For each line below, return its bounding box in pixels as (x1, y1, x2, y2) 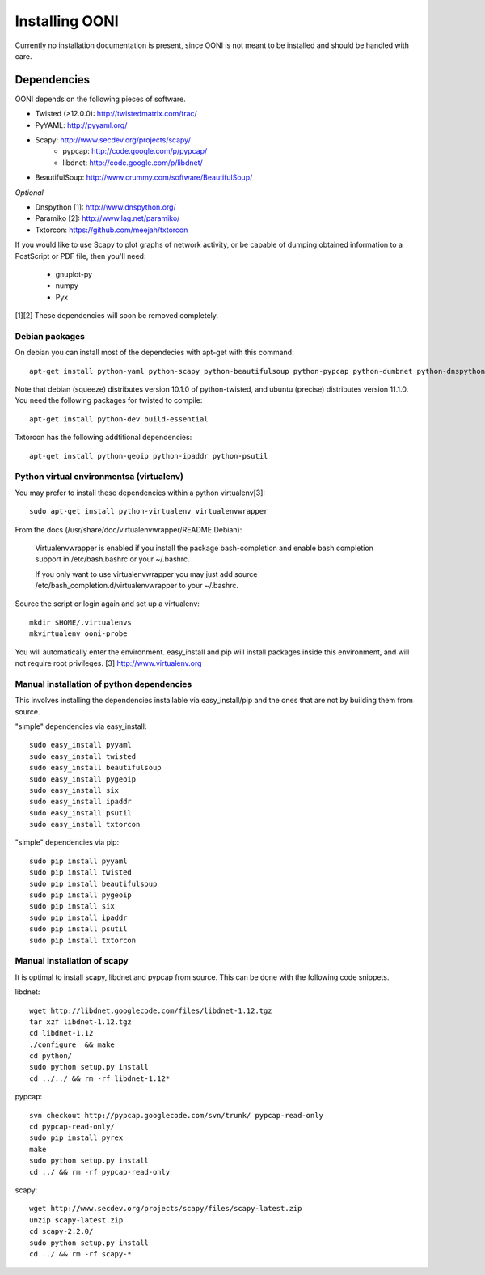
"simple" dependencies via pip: (15, 837, 120, 847)
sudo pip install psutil (29, 925, 128, 934)
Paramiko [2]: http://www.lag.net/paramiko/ (35, 214, 180, 223)
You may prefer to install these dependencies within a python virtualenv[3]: (15, 488, 266, 498)
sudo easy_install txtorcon (29, 820, 141, 829)
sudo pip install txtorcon (29, 935, 137, 945)
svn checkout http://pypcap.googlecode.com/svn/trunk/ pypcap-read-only (29, 1111, 323, 1120)
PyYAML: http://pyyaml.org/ (35, 120, 128, 129)
